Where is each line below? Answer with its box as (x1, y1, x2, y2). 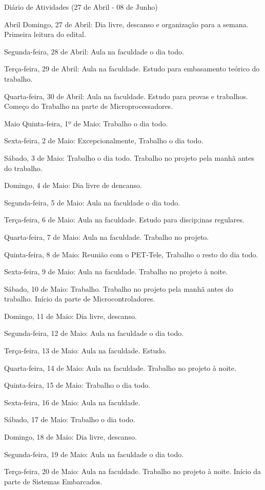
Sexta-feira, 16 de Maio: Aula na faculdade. (4, 397, 140, 407)
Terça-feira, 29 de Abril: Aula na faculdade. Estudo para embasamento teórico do (4, 63, 260, 74)
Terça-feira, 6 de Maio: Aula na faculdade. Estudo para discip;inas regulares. (4, 214, 244, 225)
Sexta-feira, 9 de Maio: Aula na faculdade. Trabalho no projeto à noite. (4, 266, 228, 277)
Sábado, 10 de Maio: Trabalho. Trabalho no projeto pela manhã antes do (4, 283, 234, 294)
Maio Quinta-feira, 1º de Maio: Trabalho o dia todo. (4, 118, 168, 128)
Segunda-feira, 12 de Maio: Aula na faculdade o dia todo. (4, 328, 184, 338)
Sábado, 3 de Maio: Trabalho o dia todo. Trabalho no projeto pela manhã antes (4, 152, 254, 163)
